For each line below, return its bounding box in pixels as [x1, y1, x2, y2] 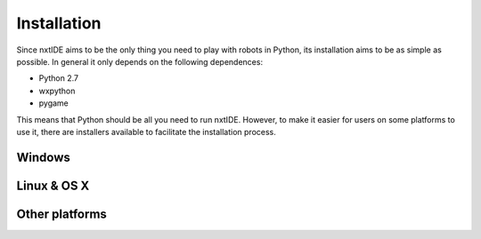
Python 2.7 [38, 73, 79, 84]
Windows [16, 149, 70, 164]
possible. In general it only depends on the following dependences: [16, 56, 263, 67]
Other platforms [16, 206, 107, 221]
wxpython [38, 85, 76, 96]
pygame [38, 98, 69, 108]
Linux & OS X [16, 178, 90, 193]
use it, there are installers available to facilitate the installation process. [16, 126, 276, 137]
